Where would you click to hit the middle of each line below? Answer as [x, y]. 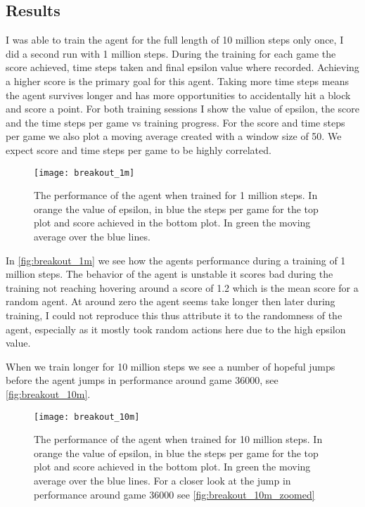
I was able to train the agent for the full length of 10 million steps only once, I [175, 40]
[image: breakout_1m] [84, 173]
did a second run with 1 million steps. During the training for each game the [171, 53]
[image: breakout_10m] [87, 417]
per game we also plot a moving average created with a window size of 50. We [174, 136]
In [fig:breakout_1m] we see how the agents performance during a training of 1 [176, 260]
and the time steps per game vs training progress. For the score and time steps [175, 122]
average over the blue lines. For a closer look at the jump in [162, 480]
